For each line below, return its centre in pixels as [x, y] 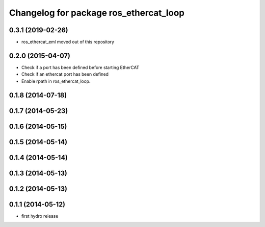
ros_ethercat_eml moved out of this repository [68, 42]
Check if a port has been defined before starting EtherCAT [80, 67]
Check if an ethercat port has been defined [65, 74]
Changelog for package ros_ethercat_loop [97, 13]
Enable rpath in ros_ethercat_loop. [56, 81]
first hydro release [40, 216]
